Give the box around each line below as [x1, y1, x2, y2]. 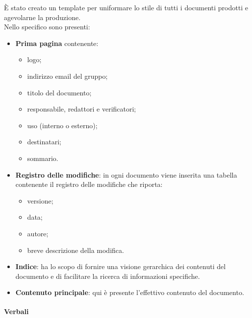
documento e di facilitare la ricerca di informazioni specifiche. [15, 271, 200, 281]
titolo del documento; [27, 87, 92, 97]
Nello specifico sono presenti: [4, 22, 90, 32]
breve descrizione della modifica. [27, 245, 124, 255]
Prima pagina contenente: [15, 38, 99, 48]
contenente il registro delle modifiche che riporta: [15, 179, 163, 189]
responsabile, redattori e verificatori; [27, 104, 136, 114]
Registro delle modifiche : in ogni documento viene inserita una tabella [15, 169, 237, 180]
